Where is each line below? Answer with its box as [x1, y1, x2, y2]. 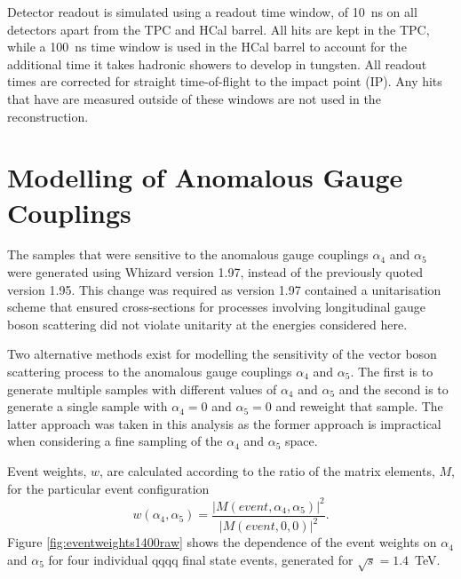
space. [285, 432, 318, 450]
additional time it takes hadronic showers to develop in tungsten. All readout [7, 54, 427, 73]
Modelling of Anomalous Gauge [7, 159, 403, 195]
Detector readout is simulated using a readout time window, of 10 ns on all [7, 3, 417, 20]
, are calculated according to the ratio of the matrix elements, [99, 462, 435, 480]
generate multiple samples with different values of [7, 379, 277, 398]
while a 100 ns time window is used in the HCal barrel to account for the [7, 37, 407, 56]
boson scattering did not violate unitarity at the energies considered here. [7, 314, 408, 333]
